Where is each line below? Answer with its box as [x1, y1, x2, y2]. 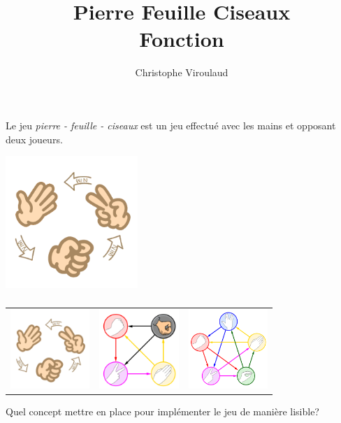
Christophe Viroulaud [135, 65, 228, 80]
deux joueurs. [6, 131, 63, 146]
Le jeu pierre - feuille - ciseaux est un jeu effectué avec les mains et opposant [6, 117, 336, 132]
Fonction [139, 24, 224, 53]
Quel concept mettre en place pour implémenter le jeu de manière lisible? [6, 403, 319, 418]
